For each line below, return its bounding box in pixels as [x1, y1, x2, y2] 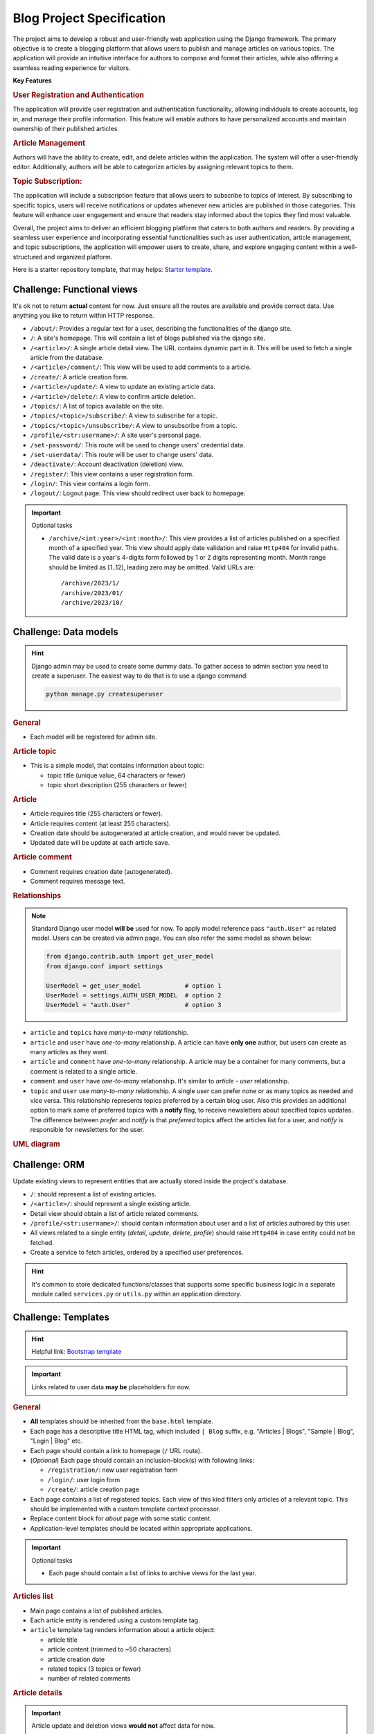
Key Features [12, 76, 52, 85]
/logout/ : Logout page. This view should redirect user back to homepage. [30, 489, 246, 497]
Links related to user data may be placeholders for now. [31, 1382, 190, 1391]
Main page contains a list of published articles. [30, 1606, 163, 1615]
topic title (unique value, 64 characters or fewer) [47, 771, 186, 780]
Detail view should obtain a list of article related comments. [30, 1209, 199, 1217]
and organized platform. [44, 252, 113, 261]
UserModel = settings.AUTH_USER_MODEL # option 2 [46, 991, 222, 999]
